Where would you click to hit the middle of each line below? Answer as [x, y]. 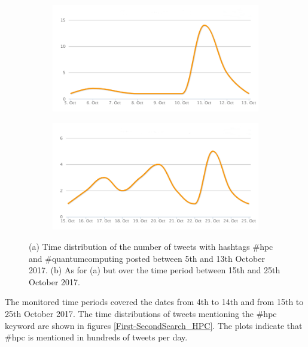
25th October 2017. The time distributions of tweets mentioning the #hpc [141, 314]
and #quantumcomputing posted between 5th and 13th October [147, 258]
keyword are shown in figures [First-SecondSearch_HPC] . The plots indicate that [154, 325]
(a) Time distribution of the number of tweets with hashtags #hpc [151, 247]
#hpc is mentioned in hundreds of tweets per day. [96, 337]
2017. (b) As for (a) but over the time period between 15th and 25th [155, 270]
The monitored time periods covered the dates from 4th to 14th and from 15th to [154, 302]
